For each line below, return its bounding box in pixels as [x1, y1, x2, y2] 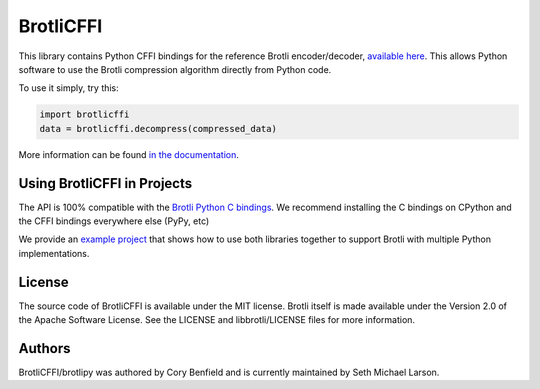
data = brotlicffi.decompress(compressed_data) [39, 123, 277, 134]
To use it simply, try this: [18, 82, 119, 94]
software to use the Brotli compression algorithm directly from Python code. [18, 63, 332, 75]
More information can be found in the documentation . [18, 148, 240, 160]
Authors [18, 340, 71, 357]
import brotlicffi [39, 109, 130, 120]
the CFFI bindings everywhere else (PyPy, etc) [18, 215, 210, 227]
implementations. [18, 247, 90, 259]
